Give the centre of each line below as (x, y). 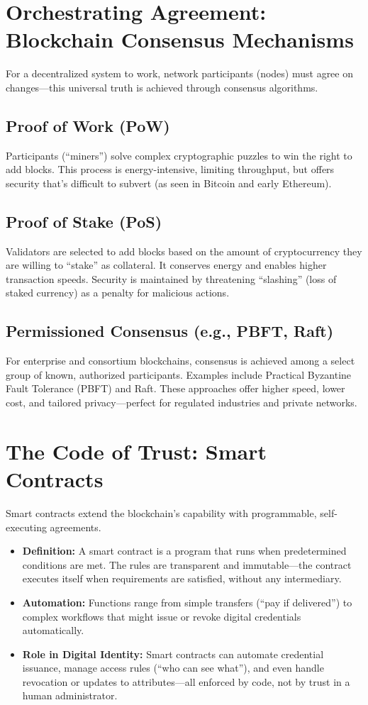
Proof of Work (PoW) (88, 125)
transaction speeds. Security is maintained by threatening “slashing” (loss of (171, 278)
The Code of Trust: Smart (136, 451)
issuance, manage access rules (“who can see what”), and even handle (173, 668)
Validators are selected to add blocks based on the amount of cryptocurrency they (184, 251)
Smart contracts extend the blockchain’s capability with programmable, (161, 512)
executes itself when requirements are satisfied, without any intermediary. (182, 578)
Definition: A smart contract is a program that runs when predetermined (184, 551)
